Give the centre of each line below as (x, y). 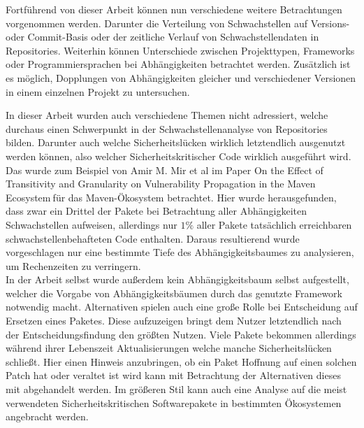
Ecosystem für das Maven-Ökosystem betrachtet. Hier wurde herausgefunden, (171, 197)
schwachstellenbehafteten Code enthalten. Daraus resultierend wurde (153, 238)
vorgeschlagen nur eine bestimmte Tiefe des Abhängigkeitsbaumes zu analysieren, (180, 252)
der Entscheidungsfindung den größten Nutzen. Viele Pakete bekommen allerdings (181, 334)
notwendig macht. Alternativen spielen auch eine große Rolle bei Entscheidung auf (182, 307)
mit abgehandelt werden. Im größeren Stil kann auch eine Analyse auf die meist (176, 389)
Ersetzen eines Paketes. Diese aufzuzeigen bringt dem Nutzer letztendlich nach (174, 321)
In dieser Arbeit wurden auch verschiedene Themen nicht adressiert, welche (167, 115)
